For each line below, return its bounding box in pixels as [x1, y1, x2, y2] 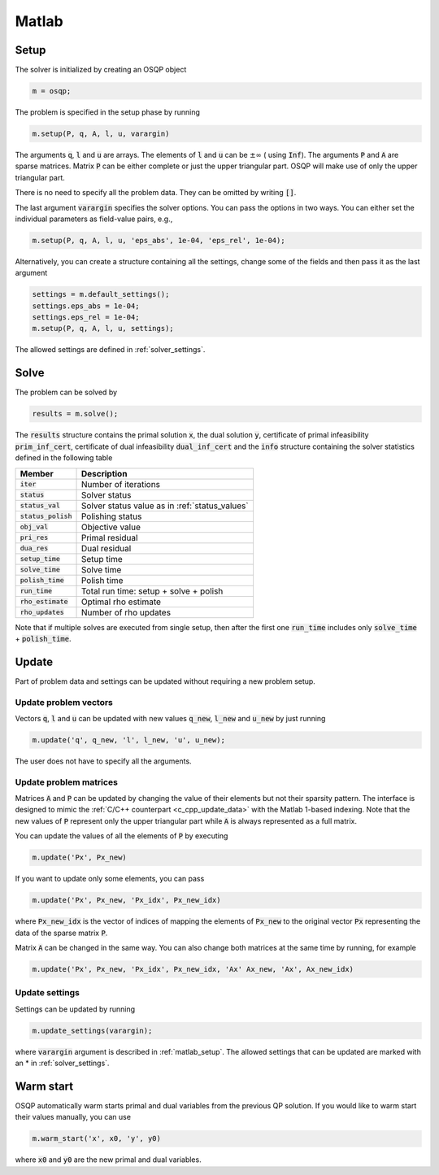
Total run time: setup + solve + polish [80, 585, 224, 597]
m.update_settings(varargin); [32, 1025, 153, 1035]
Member [20, 468, 54, 479]
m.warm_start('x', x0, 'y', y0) [32, 1134, 162, 1143]
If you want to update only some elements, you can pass [15, 874, 205, 884]
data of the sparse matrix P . [15, 928, 108, 938]
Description [80, 468, 128, 479]
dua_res [20, 544, 49, 552]
